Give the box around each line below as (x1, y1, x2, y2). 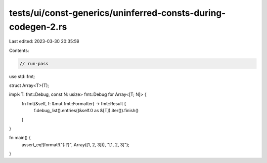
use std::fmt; (9, 73, 35, 79)
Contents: (9, 47, 29, 53)
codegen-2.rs (9, 21, 67, 32)
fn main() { (9, 135, 31, 141)
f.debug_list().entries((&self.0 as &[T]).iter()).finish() (34, 108, 139, 114)
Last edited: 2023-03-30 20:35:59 (9, 39, 80, 44)
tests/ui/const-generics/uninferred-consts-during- (9, 7, 226, 18)
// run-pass (19, 61, 49, 66)
